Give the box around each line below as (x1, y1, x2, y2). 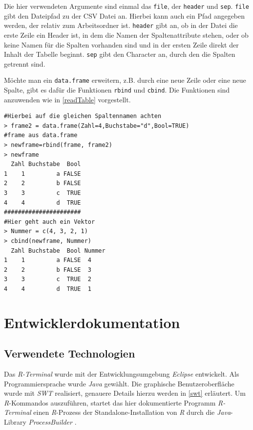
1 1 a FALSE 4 (4, 257, 91, 264)
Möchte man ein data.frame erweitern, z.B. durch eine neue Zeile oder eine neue (4, 75, 246, 85)
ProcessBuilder (28, 417, 72, 427)
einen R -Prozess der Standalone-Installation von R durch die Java (33, 407, 231, 417)
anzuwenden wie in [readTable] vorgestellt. (4, 94, 131, 104)
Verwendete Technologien (4, 346, 135, 361)
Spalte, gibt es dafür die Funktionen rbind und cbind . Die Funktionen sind (4, 85, 230, 95)
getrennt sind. (4, 58, 45, 69)
